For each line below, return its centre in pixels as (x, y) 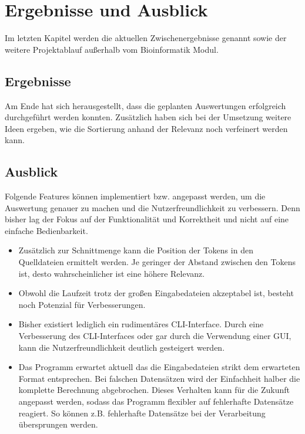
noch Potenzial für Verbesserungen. (82, 304)
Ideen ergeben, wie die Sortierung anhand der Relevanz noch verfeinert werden (146, 128)
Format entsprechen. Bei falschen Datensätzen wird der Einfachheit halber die (159, 378)
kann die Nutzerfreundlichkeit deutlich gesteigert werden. (122, 347)
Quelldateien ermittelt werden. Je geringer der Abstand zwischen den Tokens (157, 262)
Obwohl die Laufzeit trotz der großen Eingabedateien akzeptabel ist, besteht (156, 293)
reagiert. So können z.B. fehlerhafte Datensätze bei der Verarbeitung (142, 413)
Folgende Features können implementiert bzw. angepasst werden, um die (135, 196)
